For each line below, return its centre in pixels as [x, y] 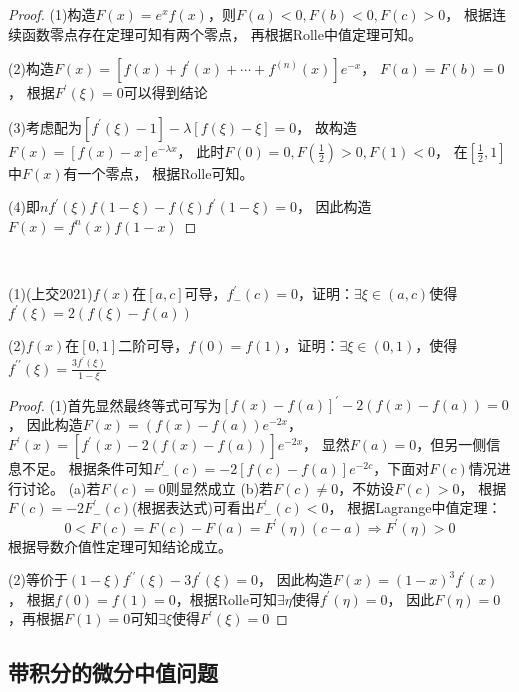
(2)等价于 [38, 579]
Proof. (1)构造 [52, 14]
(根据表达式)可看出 [193, 507]
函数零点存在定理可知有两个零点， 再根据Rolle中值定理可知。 [221, 33]
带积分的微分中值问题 [113, 672]
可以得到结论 [165, 92]
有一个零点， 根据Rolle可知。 [158, 172]
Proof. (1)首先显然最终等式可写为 [115, 404]
